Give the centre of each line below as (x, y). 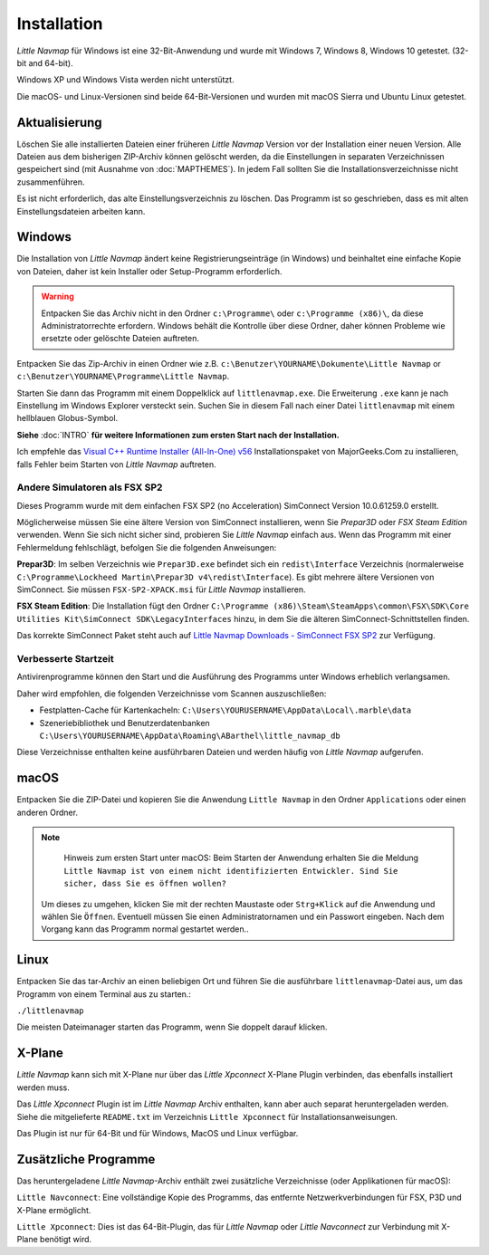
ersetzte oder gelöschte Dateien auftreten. (120, 339)
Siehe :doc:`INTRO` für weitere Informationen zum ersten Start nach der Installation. (178, 435)
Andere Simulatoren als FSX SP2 (90, 487)
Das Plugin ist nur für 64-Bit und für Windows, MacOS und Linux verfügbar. (158, 1133)
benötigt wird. (66, 1240)
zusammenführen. (51, 182)
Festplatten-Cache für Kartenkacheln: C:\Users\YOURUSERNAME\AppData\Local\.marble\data (225, 710)
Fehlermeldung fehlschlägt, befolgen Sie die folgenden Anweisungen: (147, 547)
